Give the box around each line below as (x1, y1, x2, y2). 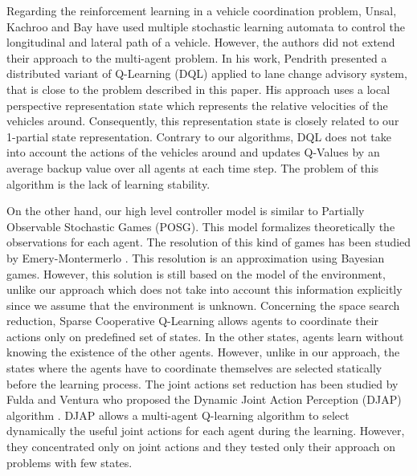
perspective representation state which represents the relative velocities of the (6, 96, 388, 113)
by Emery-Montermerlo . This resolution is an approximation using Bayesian (6, 249, 385, 266)
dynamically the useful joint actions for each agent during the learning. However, (6, 422, 405, 439)
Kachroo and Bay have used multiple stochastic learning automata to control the (6, 18, 405, 35)
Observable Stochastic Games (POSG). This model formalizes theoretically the (6, 218, 395, 234)
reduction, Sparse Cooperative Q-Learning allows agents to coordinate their (6, 312, 379, 329)
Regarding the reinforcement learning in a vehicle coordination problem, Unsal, (6, 2, 397, 18)
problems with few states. (6, 454, 133, 470)
